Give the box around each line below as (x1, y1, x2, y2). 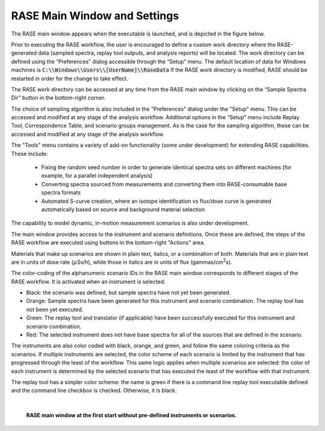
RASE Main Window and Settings (11, 9, 179, 22)
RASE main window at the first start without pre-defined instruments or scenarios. (26, 412, 237, 419)
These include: (11, 150, 48, 157)
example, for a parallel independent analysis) (41, 172, 153, 179)
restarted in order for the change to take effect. (11, 75, 129, 82)
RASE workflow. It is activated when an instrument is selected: (11, 278, 166, 285)
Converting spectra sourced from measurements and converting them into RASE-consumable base (41, 181, 287, 188)
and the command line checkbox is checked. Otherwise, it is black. (11, 387, 177, 394)
